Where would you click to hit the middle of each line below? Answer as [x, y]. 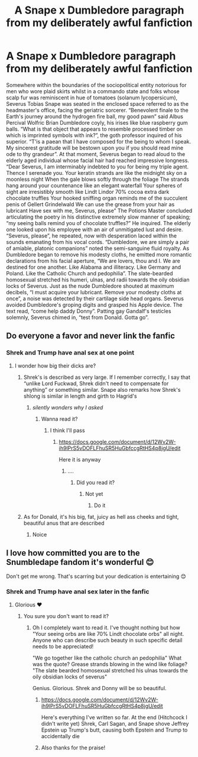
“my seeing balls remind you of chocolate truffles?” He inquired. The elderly [98, 223]
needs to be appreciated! [63, 646]
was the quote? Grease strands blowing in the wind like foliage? [110, 664]
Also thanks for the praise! [73, 748]
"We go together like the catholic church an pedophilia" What [107, 658]
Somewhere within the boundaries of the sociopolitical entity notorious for [96, 85]
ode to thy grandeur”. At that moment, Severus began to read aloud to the [96, 154]
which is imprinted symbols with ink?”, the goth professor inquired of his [94, 135]
